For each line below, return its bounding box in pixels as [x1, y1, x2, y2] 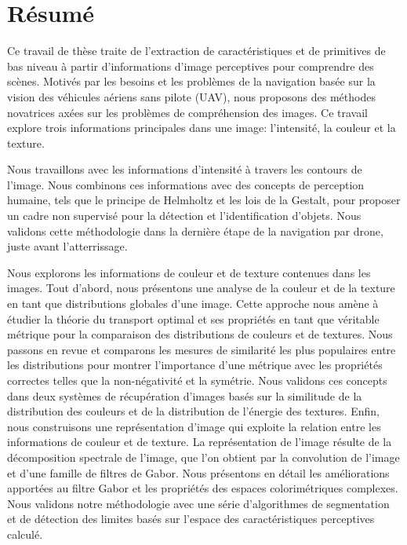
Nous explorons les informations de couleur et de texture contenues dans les [7, 264, 371, 280]
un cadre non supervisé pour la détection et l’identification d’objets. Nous [7, 207, 362, 224]
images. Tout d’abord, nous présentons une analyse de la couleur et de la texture [7, 280, 395, 296]
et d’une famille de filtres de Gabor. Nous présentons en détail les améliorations [7, 464, 390, 481]
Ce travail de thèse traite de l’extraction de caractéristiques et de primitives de [7, 42, 386, 59]
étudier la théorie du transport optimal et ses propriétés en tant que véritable [7, 310, 380, 327]
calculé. [7, 525, 43, 542]
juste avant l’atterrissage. [7, 238, 128, 254]
